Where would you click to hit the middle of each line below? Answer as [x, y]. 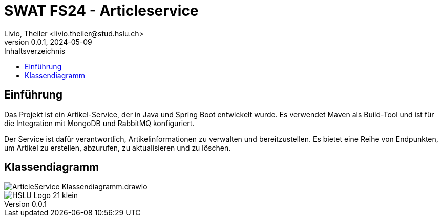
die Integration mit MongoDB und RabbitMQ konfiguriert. [99, 123]
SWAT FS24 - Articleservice [101, 11]
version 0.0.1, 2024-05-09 [48, 42]
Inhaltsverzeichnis [35, 51]
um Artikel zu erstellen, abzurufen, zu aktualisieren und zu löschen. [118, 148]
